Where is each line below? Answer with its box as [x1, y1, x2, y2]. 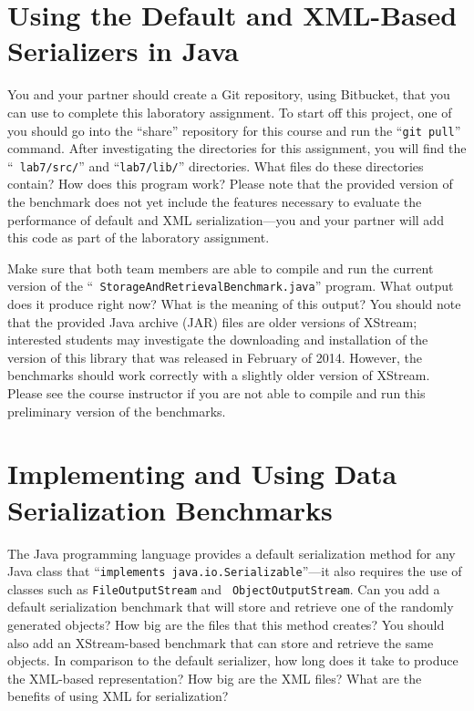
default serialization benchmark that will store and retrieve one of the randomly [7, 597, 454, 616]
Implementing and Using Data [7, 455, 397, 492]
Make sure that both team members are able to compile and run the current [7, 258, 434, 277]
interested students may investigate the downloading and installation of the [7, 330, 428, 349]
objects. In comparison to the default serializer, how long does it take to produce [7, 651, 459, 670]
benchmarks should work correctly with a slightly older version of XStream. [7, 366, 430, 385]
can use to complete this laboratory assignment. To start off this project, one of [7, 102, 452, 121]
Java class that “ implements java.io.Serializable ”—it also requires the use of [7, 562, 462, 581]
